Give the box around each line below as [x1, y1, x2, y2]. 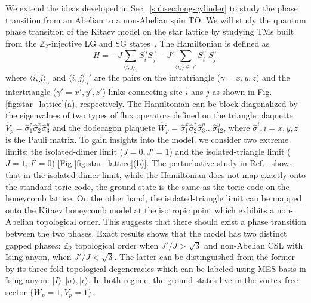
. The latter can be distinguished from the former [114, 250, 295, 263]
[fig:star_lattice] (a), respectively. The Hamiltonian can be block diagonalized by [5, 97, 298, 109]
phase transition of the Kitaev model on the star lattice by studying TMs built [5, 25, 294, 38]
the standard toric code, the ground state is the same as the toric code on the [5, 180, 290, 192]
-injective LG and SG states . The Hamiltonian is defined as [48, 36, 270, 49]
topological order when [75, 238, 159, 251]
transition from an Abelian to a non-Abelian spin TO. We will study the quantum [5, 13, 306, 26]
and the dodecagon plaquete [52, 121, 155, 133]
